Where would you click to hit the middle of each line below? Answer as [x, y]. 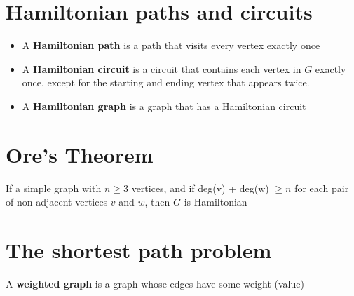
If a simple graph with [54, 188]
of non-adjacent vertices [57, 202]
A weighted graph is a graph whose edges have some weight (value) [155, 283]
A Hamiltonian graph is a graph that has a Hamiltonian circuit [164, 106]
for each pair [322, 188]
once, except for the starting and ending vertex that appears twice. [166, 82]
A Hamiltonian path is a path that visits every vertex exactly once [171, 45]
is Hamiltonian [216, 202]
